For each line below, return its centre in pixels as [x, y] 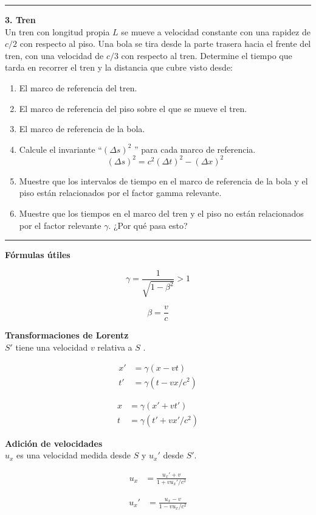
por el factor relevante [60, 225]
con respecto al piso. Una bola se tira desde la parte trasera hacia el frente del [165, 44]
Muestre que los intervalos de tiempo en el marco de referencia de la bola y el [163, 180]
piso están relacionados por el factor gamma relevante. [120, 193]
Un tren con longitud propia [57, 31]
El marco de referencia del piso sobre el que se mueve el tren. [133, 108]
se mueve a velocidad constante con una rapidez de [216, 31]
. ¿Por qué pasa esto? [148, 225]
